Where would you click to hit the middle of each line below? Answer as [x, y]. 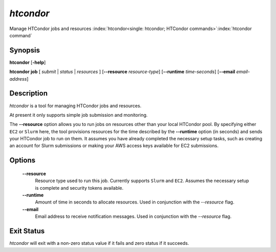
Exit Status [27, 231]
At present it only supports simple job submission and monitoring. [78, 115]
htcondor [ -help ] [28, 62]
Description [29, 94]
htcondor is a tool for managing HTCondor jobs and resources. [75, 106]
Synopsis [25, 50]
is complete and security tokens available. [79, 188]
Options [22, 160]
